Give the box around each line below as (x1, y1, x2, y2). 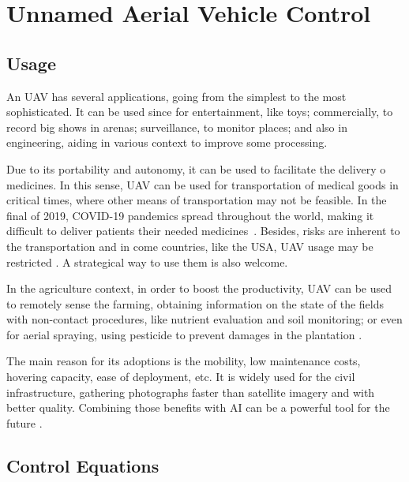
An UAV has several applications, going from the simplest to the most (6, 88, 347, 104)
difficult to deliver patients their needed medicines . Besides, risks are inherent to (6, 222, 400, 239)
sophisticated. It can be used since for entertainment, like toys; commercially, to (6, 103, 393, 120)
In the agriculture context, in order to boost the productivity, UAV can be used (6, 280, 392, 297)
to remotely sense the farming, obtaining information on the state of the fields (6, 295, 384, 312)
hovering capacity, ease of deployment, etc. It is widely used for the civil (6, 368, 355, 385)
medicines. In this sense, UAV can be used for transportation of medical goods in (6, 176, 399, 192)
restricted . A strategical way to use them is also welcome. (6, 253, 288, 270)
